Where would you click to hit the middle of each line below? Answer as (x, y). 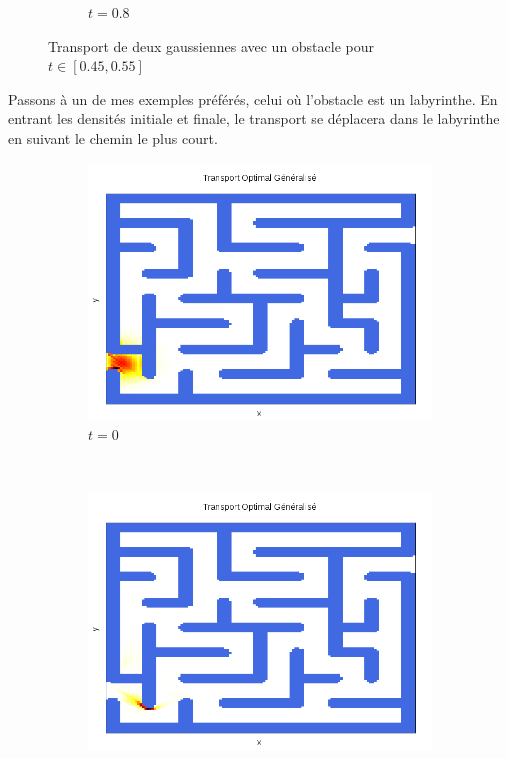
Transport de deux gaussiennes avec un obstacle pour (211, 45)
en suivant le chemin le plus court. (113, 137)
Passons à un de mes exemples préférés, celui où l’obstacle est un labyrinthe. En (253, 98)
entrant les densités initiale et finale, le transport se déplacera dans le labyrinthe (254, 118)
